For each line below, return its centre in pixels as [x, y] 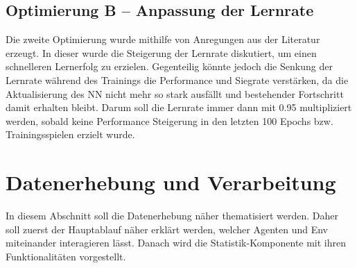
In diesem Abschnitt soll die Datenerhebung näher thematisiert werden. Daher [172, 216]
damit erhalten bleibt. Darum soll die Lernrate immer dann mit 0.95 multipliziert [179, 107]
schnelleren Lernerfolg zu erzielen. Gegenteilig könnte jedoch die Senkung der [169, 66]
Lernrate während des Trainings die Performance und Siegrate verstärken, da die [177, 79]
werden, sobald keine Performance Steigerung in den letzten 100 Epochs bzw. [169, 120]
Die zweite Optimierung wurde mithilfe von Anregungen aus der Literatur [163, 39]
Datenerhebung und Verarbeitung [171, 182]
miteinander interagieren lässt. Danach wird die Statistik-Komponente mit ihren [176, 243]
